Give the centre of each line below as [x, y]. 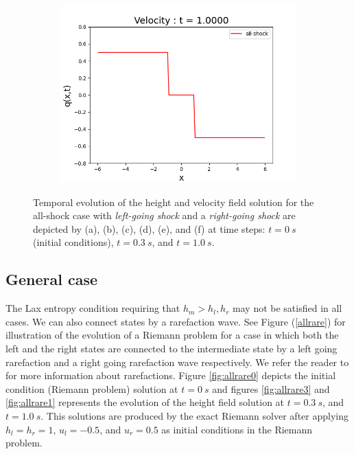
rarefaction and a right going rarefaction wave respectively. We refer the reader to [177, 362]
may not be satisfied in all [287, 308]
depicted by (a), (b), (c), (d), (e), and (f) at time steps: [149, 228]
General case [52, 279]
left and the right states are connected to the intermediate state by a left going [172, 348]
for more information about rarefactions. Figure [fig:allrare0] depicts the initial [171, 375]
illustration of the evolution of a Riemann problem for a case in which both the [172, 335]
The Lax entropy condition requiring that [93, 308]
